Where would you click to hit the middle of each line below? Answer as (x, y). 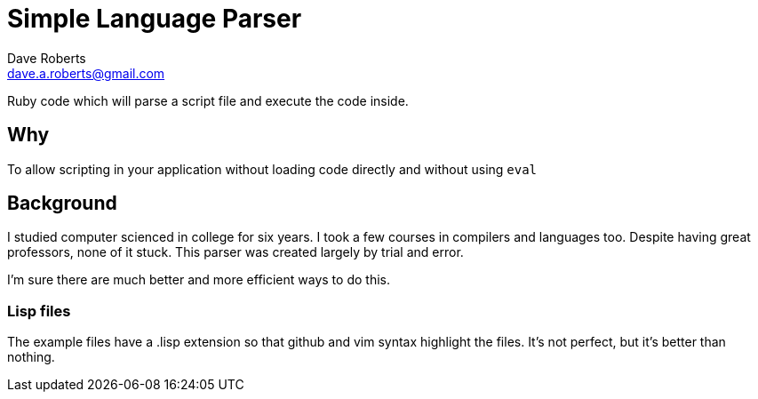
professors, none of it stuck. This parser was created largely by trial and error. (235, 252)
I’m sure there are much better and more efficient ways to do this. (199, 280)
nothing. (31, 357)
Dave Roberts (47, 58)
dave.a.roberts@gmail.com (86, 73)
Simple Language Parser (155, 19)
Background (62, 203)
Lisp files (39, 311)
